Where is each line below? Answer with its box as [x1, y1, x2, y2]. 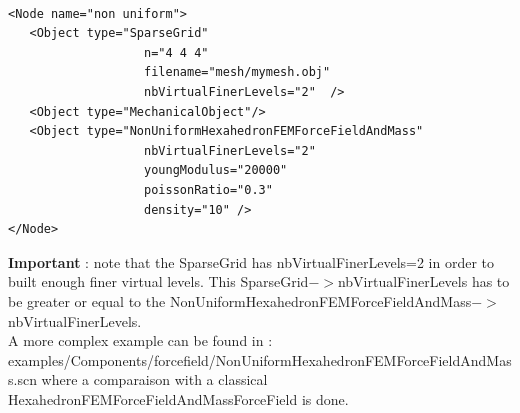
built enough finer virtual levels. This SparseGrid [8, 271, 309, 292]
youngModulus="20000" [144, 163, 288, 178]
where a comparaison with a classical [41, 369, 268, 390]
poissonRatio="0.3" [144, 182, 273, 197]
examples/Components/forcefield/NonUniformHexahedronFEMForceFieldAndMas [8, 349, 512, 370]
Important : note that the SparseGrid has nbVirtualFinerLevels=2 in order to [8, 251, 495, 272]
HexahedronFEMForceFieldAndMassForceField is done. [8, 388, 349, 409]
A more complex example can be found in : [8, 330, 273, 351]
